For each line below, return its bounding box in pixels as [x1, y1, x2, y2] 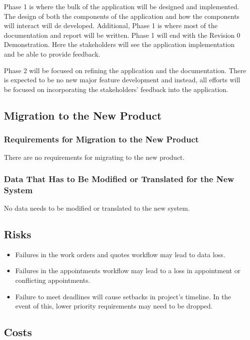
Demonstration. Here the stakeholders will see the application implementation [4, 39, 235, 49]
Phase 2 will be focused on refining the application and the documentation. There [4, 65, 246, 75]
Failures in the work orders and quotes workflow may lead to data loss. [15, 249, 225, 259]
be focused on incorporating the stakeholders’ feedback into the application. [4, 84, 228, 94]
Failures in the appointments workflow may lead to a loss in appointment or [15, 265, 241, 276]
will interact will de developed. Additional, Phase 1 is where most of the [4, 20, 218, 31]
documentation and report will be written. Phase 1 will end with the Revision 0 [4, 30, 240, 40]
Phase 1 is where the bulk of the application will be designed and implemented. [4, 1, 239, 11]
